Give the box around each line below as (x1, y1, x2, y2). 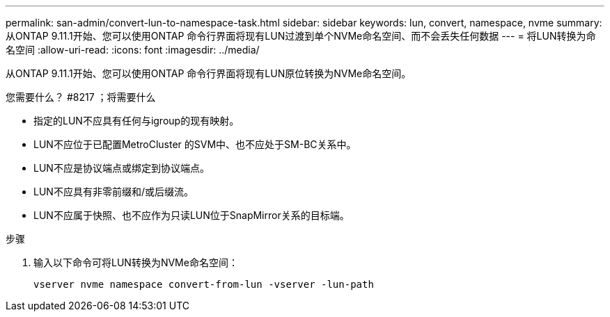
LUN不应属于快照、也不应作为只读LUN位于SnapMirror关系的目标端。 (33, 209, 350, 221)
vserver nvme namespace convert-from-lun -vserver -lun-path (33, 279, 374, 290)
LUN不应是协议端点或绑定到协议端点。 (33, 162, 210, 174)
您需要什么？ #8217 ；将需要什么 (6, 91, 156, 103)
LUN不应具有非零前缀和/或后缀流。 (33, 186, 194, 197)
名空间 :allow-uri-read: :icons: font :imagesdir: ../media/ (6, 44, 260, 56)
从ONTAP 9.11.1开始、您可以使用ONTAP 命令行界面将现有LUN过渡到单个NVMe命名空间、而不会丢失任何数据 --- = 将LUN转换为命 (6, 30, 596, 42)
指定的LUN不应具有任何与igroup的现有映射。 (33, 115, 240, 127)
